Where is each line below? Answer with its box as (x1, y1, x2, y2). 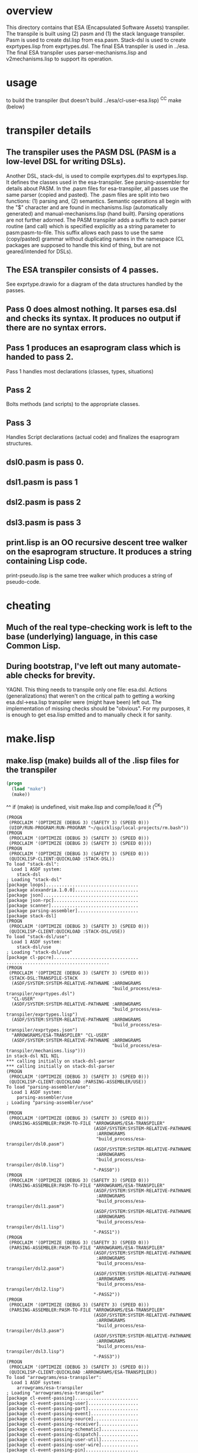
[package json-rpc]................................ (6, 898, 139, 904)
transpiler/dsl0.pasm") (6, 1141, 65, 1147)
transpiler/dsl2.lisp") (6, 1286, 65, 1292)
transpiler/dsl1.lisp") (6, 1224, 65, 1230)
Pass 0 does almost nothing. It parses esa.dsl (6, 304, 177, 314)
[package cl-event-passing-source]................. (6, 1416, 139, 1422)
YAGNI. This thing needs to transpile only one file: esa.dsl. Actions (6, 686, 167, 693)
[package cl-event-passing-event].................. (6, 1411, 139, 1417)
